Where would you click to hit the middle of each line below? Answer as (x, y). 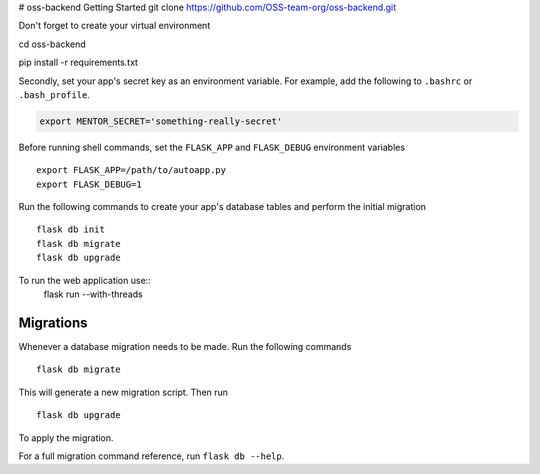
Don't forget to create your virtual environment (114, 26)
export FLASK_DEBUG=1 (89, 184)
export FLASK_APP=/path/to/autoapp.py (131, 170)
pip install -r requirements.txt (78, 62)
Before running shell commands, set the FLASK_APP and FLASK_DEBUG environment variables (211, 147)
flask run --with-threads (93, 294)
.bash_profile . (54, 94)
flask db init (70, 229)
